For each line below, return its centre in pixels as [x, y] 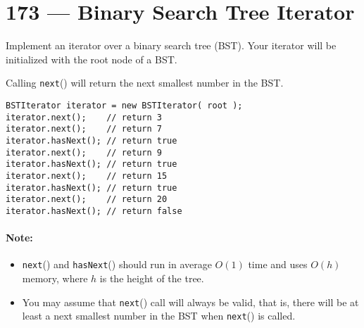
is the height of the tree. [152, 278]
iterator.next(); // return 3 [84, 117]
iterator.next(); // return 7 [84, 129]
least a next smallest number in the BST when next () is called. [159, 316]
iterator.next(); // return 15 [87, 176]
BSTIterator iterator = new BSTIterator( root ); [124, 105]
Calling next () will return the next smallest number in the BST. [145, 83]
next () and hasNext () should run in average [117, 264]
